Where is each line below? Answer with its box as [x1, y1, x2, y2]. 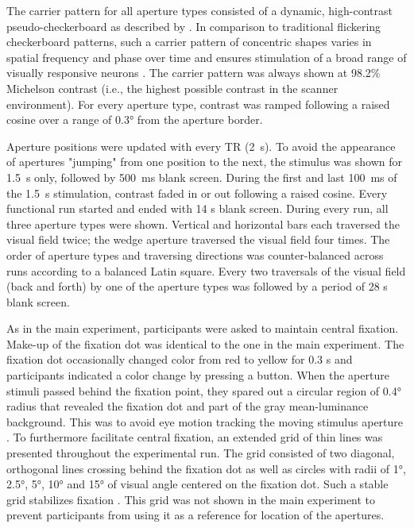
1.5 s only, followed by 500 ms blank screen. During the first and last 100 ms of [6, 168, 397, 185]
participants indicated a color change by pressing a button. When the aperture [6, 367, 389, 383]
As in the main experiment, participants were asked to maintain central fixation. [6, 320, 399, 337]
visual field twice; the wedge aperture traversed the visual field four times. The [6, 231, 390, 248]
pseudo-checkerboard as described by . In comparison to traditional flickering [6, 17, 381, 34]
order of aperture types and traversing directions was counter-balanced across [6, 246, 384, 263]
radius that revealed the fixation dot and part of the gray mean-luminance [6, 398, 369, 414]
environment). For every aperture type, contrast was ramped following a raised [6, 95, 390, 112]
